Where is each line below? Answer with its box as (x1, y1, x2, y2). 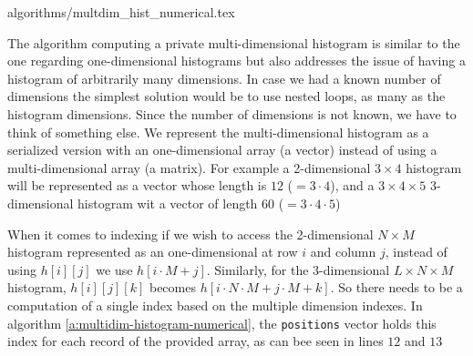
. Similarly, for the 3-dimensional (206, 259, 390, 279)
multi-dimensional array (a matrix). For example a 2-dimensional (7, 158, 371, 177)
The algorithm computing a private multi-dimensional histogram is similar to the (7, 33, 460, 52)
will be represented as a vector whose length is (7, 176, 267, 195)
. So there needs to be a (330, 278, 463, 297)
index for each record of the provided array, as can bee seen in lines (7, 331, 384, 351)
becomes (149, 278, 196, 297)
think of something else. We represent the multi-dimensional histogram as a (7, 122, 429, 141)
